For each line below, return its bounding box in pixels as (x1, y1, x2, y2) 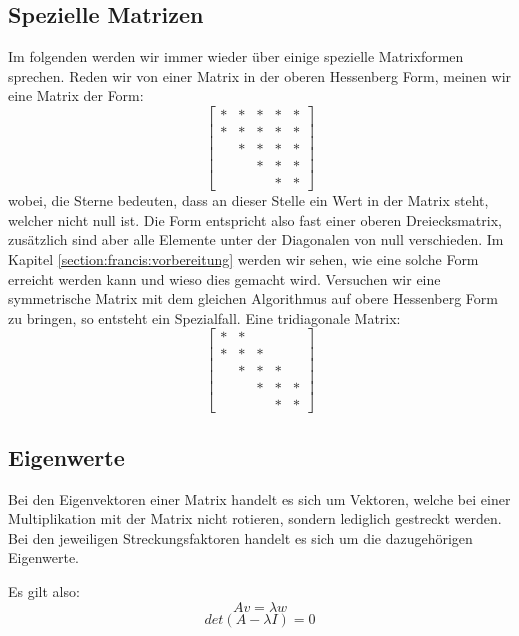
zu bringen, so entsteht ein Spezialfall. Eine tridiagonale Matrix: (8, 307, 401, 328)
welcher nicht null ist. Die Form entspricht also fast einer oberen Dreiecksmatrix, (8, 209, 502, 230)
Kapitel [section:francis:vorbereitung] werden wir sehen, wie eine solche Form (8, 248, 479, 269)
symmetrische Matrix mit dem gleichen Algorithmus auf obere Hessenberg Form (8, 288, 498, 309)
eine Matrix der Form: (8, 85, 144, 106)
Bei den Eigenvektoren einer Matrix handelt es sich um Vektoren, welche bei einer (8, 488, 511, 509)
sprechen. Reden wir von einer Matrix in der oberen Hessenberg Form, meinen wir (8, 65, 512, 86)
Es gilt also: (8, 581, 80, 602)
